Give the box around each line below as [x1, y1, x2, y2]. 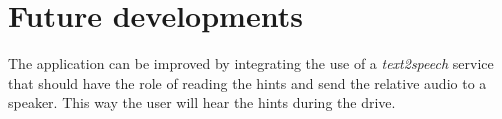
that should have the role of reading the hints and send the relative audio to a [8, 72, 487, 93]
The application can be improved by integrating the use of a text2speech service [8, 53, 494, 74]
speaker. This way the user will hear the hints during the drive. [8, 92, 396, 113]
